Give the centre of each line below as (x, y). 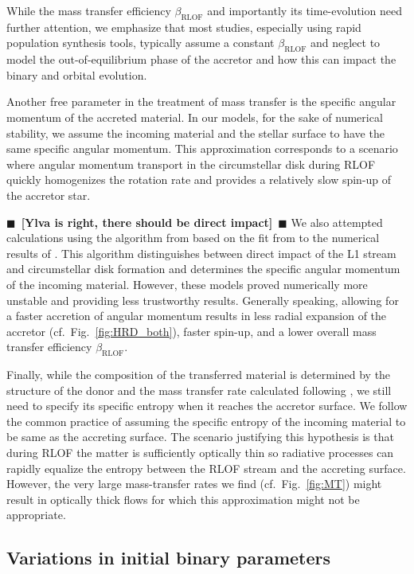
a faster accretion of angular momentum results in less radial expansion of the (197, 316)
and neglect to (345, 43)
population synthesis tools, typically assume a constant (141, 43)
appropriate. (36, 515)
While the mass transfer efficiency (89, 10)
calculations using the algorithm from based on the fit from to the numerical (193, 238)
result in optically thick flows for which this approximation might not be (183, 499)
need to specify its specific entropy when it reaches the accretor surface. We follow (207, 406)
